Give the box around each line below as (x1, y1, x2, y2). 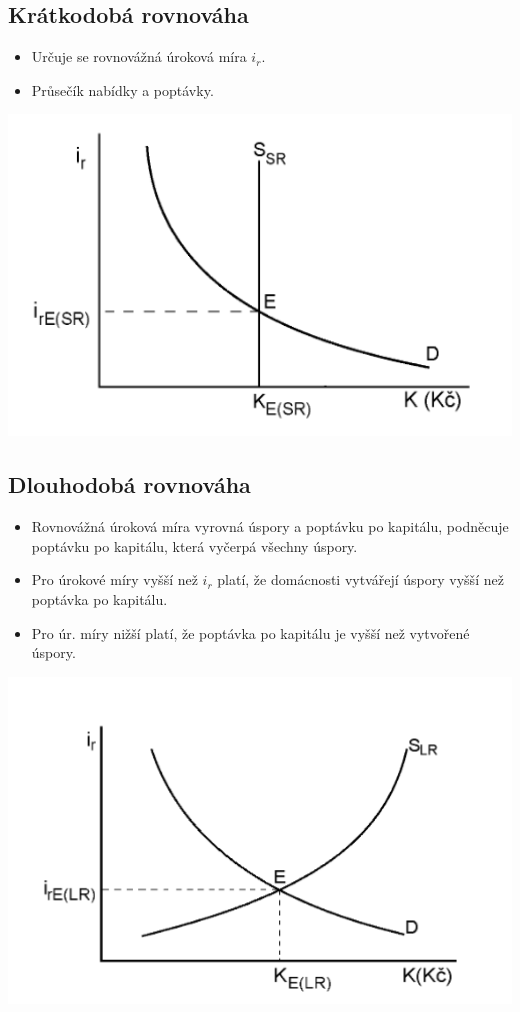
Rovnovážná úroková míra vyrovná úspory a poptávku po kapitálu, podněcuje (31, 516, 509, 537)
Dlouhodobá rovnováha (8, 469, 251, 500)
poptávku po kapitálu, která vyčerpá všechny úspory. (31, 535, 358, 556)
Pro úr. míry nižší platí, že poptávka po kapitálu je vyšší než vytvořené (31, 622, 470, 643)
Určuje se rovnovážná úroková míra (31, 46, 247, 67)
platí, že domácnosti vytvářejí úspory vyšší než (217, 569, 504, 590)
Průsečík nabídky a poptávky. (31, 79, 214, 100)
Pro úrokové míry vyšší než (31, 569, 198, 590)
